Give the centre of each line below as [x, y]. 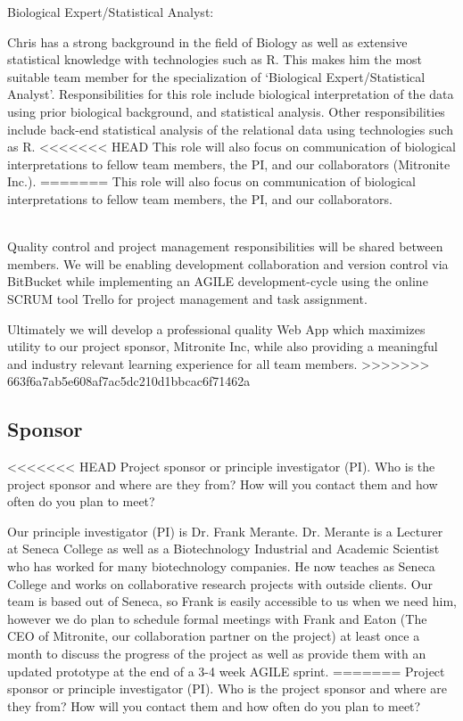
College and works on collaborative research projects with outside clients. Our [220, 583]
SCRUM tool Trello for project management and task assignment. [187, 298]
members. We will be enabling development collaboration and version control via [228, 263]
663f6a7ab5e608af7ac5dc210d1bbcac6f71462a [129, 381]
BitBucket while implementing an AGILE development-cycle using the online [218, 281]
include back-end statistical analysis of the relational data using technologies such [230, 129]
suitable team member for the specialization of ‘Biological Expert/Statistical [216, 76]
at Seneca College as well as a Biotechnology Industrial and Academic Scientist [223, 549]
